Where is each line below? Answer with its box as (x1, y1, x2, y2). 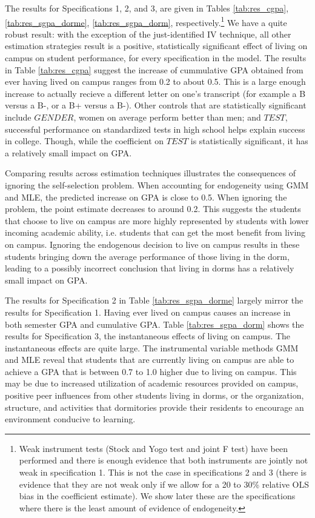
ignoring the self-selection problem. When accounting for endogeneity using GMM (5, 178, 309, 191)
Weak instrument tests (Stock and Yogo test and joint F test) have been (19, 442, 288, 454)
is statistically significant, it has (190, 134, 308, 147)
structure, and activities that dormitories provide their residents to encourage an (5, 400, 304, 413)
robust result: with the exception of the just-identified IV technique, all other (5, 27, 291, 40)
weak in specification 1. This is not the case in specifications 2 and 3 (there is (19, 466, 307, 479)
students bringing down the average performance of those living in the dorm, (5, 250, 290, 262)
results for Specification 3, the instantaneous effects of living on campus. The (5, 330, 291, 342)
